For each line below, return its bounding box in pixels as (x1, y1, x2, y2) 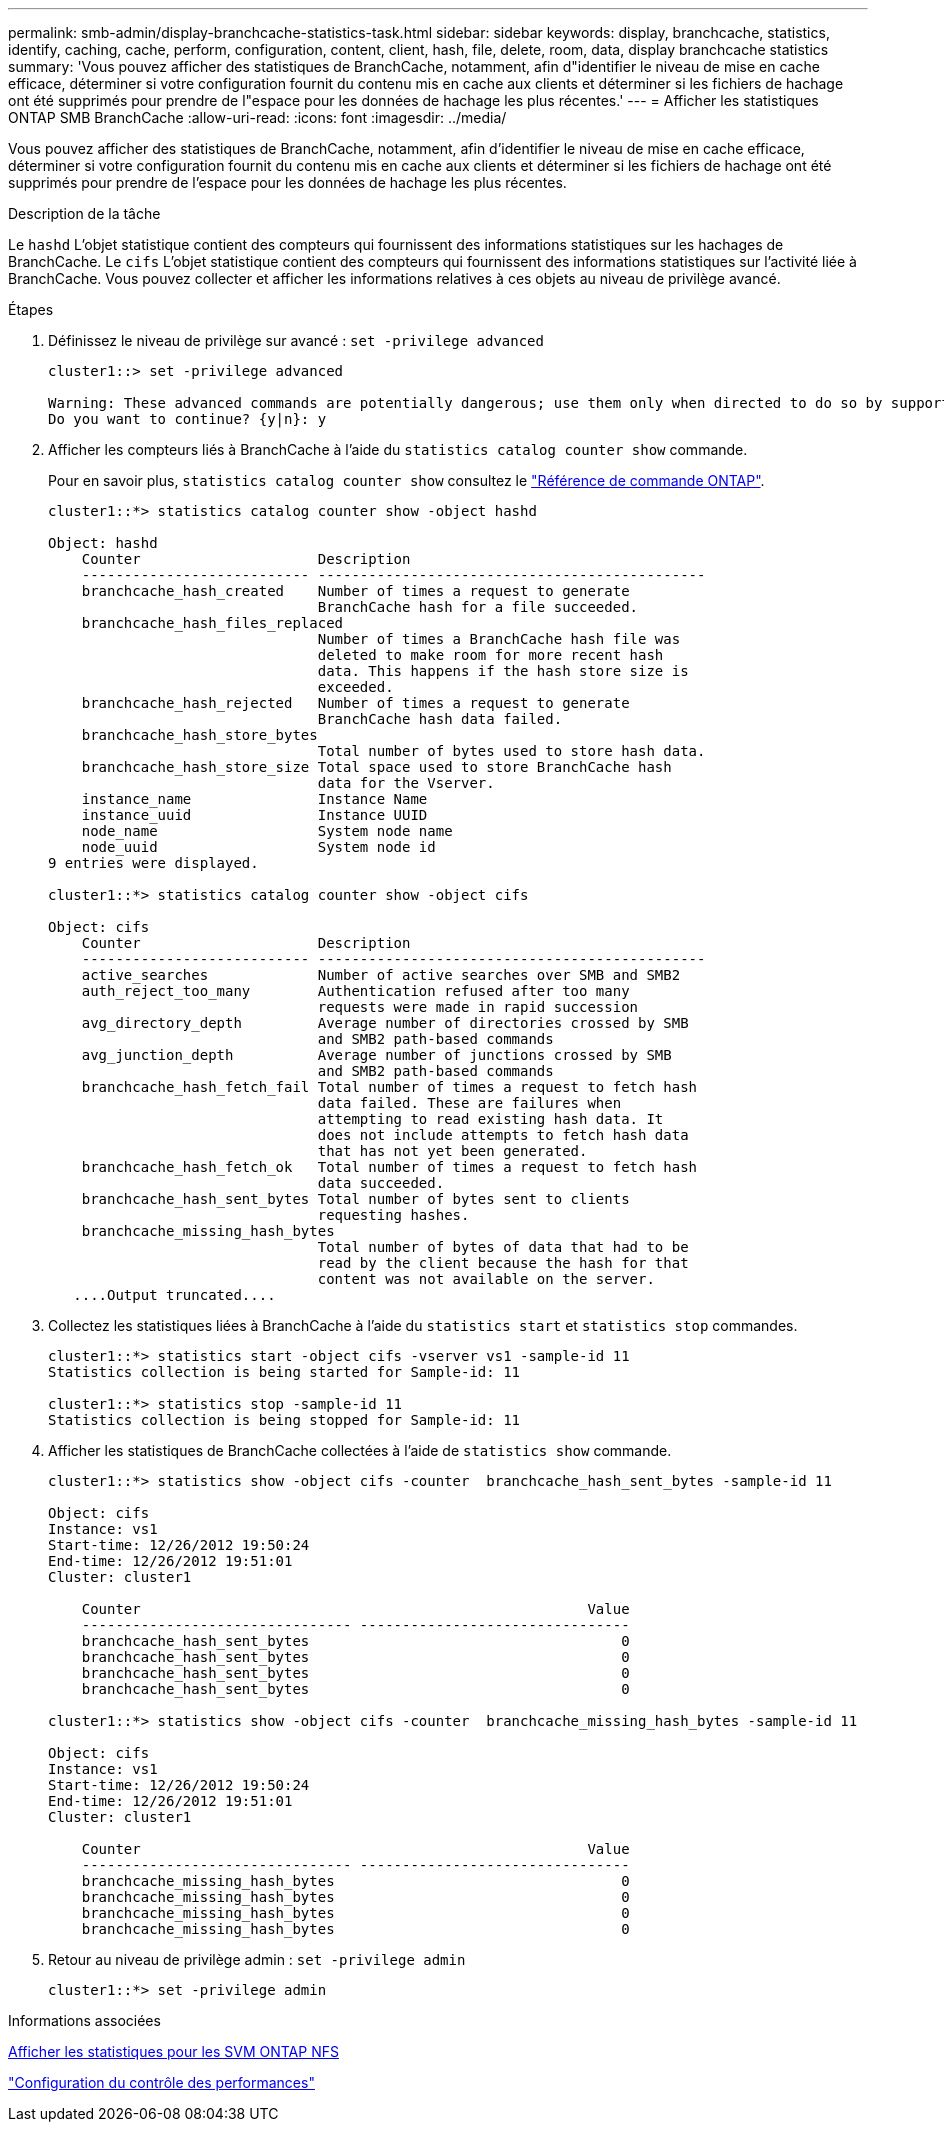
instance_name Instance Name (81, 791, 428, 807)
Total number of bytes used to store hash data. (317, 743, 706, 759)
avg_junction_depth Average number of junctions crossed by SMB (81, 1047, 672, 1063)
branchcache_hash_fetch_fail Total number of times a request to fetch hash (81, 1079, 698, 1095)
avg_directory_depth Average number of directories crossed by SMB (81, 1015, 689, 1031)
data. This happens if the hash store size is (317, 663, 689, 679)
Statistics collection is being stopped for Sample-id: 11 (48, 1412, 521, 1428)
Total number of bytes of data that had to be (317, 1239, 689, 1255)
